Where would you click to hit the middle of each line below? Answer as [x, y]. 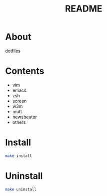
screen [19, 101]
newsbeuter [25, 117]
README [84, 9]
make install [19, 156]
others [19, 122]
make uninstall [21, 189]
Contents [25, 71]
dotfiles [13, 51]
